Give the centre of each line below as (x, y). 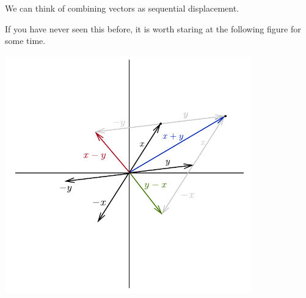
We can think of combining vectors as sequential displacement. (122, 8)
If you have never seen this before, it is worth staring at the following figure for (153, 28)
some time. (25, 41)
